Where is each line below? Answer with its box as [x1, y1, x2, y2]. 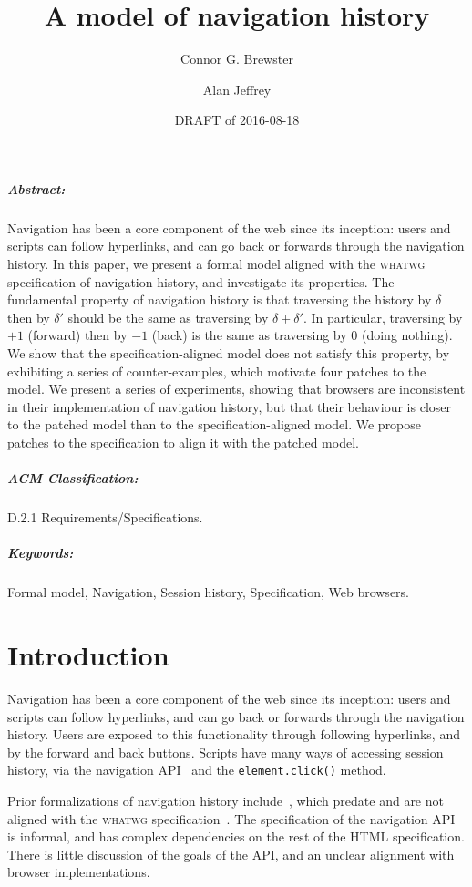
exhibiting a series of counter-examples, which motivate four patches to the [7, 361, 426, 380]
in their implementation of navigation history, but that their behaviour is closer [7, 397, 451, 416]
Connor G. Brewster [180, 49, 293, 68]
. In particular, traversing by [303, 307, 463, 326]
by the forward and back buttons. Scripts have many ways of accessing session [7, 742, 444, 761]
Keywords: [7, 543, 74, 562]
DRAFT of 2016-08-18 [174, 110, 300, 129]
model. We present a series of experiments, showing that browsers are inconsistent [7, 379, 466, 398]
